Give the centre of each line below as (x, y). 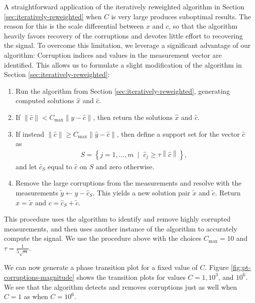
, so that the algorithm (203, 26)
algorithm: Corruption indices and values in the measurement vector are (113, 55)
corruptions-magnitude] (39, 277)
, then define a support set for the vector (178, 133)
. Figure (217, 267)
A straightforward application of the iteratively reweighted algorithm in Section (124, 6)
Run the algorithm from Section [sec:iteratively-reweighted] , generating (123, 91)
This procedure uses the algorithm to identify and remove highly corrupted (117, 219)
